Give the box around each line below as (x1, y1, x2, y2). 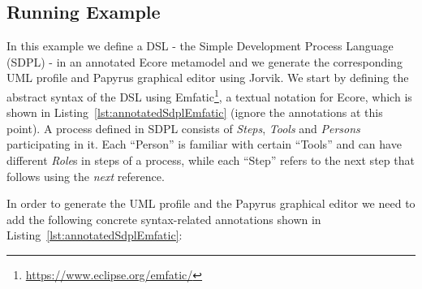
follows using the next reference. (6, 167, 165, 184)
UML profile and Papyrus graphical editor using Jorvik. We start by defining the (6, 69, 409, 86)
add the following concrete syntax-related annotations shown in (6, 210, 321, 227)
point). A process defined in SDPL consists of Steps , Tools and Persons (6, 119, 360, 136)
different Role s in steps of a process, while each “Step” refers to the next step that (6, 152, 415, 169)
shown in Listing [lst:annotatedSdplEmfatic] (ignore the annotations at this (6, 104, 383, 121)
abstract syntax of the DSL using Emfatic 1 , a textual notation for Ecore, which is (6, 85, 412, 105)
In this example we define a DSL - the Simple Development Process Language (6, 37, 394, 54)
